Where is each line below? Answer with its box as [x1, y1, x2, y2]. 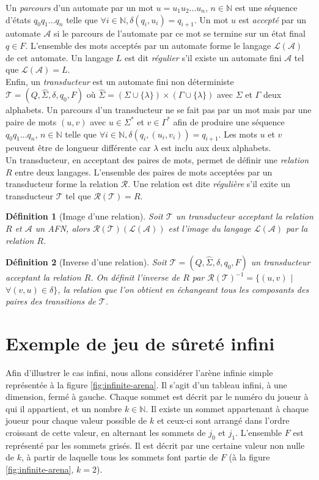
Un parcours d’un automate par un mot [5, 1, 153, 13]
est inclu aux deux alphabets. [161, 141, 271, 154]
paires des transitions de [5, 295, 96, 308]
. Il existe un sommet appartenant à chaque [145, 402, 309, 415]
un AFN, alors [35, 221, 90, 234]
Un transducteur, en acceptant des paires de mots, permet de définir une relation [5, 153, 309, 166]
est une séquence [235, 1, 298, 13]
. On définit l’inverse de [90, 271, 180, 284]
